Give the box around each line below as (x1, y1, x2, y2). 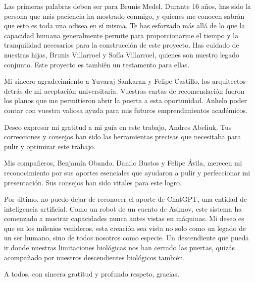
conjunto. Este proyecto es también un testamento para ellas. (4, 59, 190, 69)
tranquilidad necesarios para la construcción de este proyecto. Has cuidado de (4, 40, 239, 50)
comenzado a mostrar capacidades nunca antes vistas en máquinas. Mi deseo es (4, 213, 244, 224)
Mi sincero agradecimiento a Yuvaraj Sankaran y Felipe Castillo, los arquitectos (4, 76, 246, 86)
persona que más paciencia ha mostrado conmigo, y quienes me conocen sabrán (4, 10, 245, 21)
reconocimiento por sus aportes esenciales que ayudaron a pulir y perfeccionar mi (4, 167, 250, 177)
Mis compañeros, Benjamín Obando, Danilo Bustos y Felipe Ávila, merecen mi (4, 158, 242, 168)
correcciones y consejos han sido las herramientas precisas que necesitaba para (4, 131, 241, 142)
